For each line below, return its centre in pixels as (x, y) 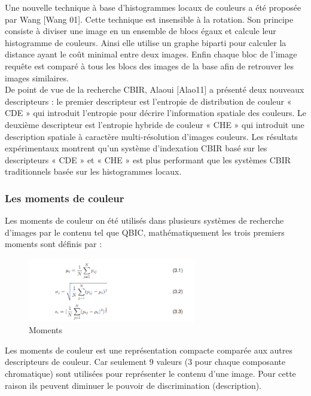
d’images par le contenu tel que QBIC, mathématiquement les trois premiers (145, 232)
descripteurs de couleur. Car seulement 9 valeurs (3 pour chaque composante (145, 362)
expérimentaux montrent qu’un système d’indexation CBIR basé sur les (136, 148)
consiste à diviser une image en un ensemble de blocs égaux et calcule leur (141, 31)
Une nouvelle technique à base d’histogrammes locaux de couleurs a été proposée (153, 7)
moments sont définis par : (54, 244)
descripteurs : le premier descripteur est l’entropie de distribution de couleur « (148, 101)
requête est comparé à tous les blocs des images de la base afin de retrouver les (149, 66)
